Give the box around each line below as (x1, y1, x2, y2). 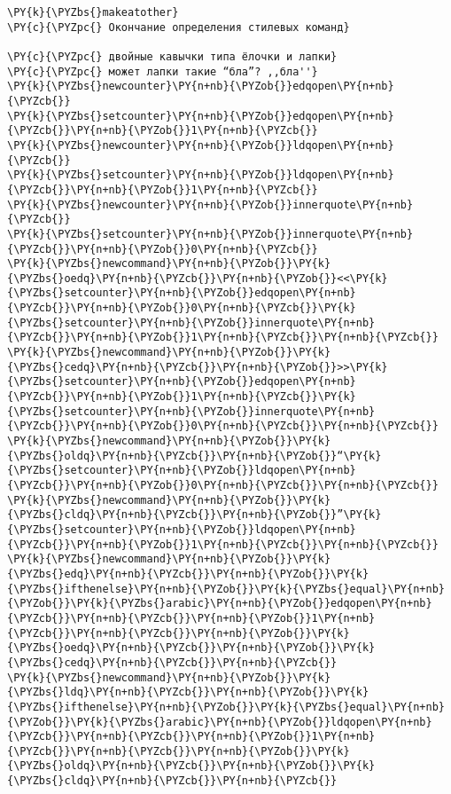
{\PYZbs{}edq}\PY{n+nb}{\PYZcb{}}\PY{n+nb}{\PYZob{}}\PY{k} (7, 567, 369, 580)
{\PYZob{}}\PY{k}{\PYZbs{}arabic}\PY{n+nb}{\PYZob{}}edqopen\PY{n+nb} (7, 597, 432, 610)
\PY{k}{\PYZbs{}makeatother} (7, 6, 179, 19)
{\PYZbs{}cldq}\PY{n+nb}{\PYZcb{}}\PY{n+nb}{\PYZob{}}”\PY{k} (7, 508, 382, 522)
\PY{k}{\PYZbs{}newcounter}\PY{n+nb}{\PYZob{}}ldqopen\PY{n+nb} (7, 138, 394, 152)
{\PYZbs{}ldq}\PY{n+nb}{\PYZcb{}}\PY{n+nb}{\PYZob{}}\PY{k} (7, 686, 369, 699)
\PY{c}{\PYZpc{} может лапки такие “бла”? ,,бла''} (7, 65, 318, 78)
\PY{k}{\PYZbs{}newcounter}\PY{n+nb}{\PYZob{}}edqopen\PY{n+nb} (7, 80, 394, 93)
